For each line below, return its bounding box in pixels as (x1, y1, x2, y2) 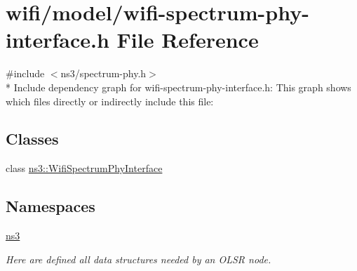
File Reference (116, 25, 259, 54)
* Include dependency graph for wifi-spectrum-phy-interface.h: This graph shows (6, 79, 351, 94)
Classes (6, 128, 59, 150)
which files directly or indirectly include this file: (6, 93, 214, 108)
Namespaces (6, 195, 95, 217)
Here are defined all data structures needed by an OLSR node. (6, 251, 271, 266)
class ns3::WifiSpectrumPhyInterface (6, 161, 163, 176)
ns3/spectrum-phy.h (60, 66, 147, 81)
